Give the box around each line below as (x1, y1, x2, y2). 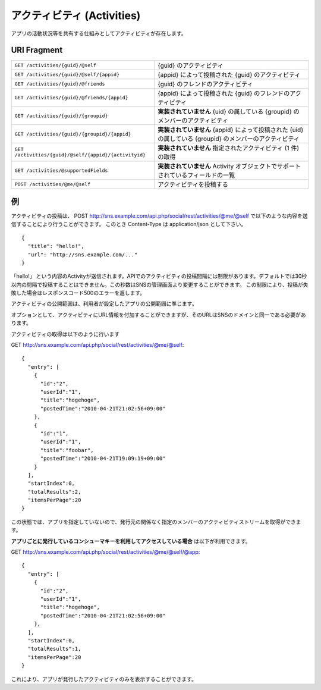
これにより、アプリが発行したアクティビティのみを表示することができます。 (11, 675, 197, 682)
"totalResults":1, (27, 645, 81, 653)
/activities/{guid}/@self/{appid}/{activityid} (14, 152, 146, 158)
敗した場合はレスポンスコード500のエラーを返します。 (11, 289, 146, 297)
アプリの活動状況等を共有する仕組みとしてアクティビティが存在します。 (11, 30, 187, 37)
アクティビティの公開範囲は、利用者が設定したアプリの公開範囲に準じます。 (11, 300, 197, 308)
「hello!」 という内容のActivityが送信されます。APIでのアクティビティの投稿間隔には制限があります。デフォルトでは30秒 (11, 272, 307, 280)
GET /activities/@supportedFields (14, 167, 108, 174)
